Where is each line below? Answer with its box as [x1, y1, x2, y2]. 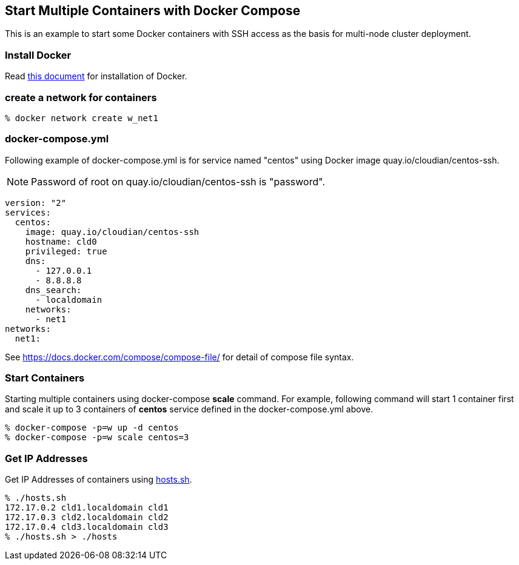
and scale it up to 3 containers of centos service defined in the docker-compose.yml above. [5, 404, 373, 415]
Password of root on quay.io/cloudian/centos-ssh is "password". [31, 175, 325, 188]
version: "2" [5, 197, 67, 208]
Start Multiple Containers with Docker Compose [5, 3, 301, 18]
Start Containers [5, 372, 85, 385]
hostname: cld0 [25, 236, 97, 246]
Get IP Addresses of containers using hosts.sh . [5, 474, 192, 485]
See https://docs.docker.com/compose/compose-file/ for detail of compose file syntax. [5, 351, 354, 362]
